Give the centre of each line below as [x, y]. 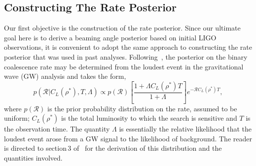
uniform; [17, 118]
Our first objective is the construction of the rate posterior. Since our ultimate [122, 28]
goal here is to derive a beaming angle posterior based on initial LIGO [110, 37]
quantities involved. [33, 158]
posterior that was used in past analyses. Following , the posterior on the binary [126, 56]
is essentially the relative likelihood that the [185, 129]
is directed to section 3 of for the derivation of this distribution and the [113, 148]
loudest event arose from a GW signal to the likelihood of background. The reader [128, 138]
